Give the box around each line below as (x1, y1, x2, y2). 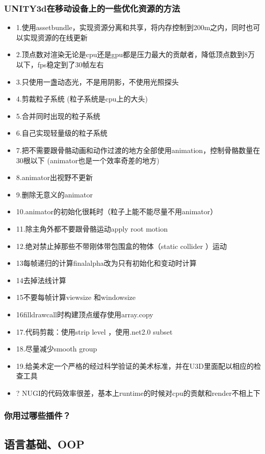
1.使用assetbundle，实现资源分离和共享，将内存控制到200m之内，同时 (16, 22, 246, 33)
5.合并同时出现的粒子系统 (16, 110, 100, 121)
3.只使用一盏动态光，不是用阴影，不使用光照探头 (16, 76, 179, 87)
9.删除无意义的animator (16, 189, 93, 199)
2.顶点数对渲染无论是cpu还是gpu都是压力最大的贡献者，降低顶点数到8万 (16, 49, 255, 60)
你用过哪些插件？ (4, 409, 71, 422)
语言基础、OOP (4, 436, 85, 451)
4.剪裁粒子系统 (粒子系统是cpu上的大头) (16, 93, 148, 104)
